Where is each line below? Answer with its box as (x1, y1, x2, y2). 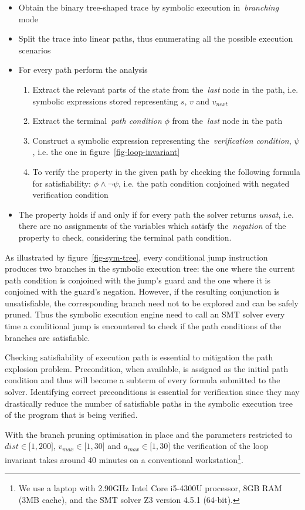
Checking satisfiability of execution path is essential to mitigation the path (5, 351, 273, 363)
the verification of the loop (172, 440, 269, 452)
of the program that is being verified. (5, 408, 138, 421)
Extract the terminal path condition (32, 114, 162, 127)
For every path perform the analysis (18, 63, 148, 76)
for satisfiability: (32, 177, 91, 189)
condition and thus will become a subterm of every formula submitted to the (5, 374, 280, 386)
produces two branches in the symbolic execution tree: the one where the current (5, 262, 295, 275)
